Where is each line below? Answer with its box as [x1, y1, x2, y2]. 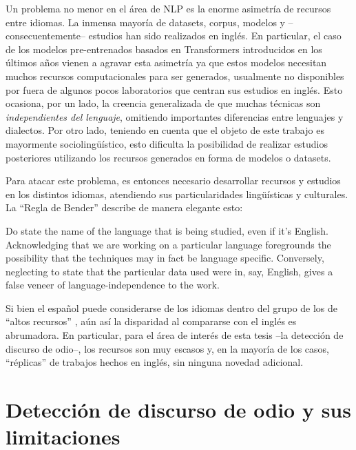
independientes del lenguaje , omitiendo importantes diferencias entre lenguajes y [6, 109, 344, 124]
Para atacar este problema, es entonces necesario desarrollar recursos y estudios [6, 173, 341, 188]
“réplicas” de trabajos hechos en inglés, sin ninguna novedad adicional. [6, 355, 304, 369]
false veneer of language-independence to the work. [6, 277, 220, 292]
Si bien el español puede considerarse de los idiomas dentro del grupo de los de [6, 300, 338, 315]
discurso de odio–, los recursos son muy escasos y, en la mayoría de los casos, [6, 341, 329, 355]
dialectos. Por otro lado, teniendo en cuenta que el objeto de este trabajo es [6, 123, 324, 137]
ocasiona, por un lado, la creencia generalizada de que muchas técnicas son [6, 96, 321, 110]
